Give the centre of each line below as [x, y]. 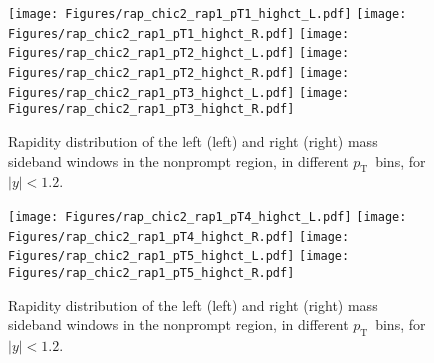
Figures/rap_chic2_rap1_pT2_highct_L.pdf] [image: [179, 53]
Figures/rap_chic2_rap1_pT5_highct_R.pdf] [151, 272]
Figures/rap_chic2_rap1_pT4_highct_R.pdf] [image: [179, 236]
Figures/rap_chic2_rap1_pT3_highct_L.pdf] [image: [179, 92]
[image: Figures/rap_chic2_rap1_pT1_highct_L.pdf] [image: [207, 14]
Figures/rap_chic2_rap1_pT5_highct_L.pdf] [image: [179, 256]
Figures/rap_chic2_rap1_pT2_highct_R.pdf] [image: [179, 72]
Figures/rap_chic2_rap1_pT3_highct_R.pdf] [151, 109]
